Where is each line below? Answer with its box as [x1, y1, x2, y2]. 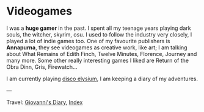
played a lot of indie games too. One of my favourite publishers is [6, 37, 170, 44]
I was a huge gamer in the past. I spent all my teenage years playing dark [6, 24, 191, 32]
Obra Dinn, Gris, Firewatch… [6, 63, 78, 71]
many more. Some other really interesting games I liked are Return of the [6, 57, 189, 64]
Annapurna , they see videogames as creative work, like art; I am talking [6, 44, 188, 51]
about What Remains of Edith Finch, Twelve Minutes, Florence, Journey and [6, 50, 197, 57]
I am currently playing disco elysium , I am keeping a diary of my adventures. [6, 75, 199, 82]
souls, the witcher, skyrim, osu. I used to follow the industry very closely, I [6, 30, 192, 38]
